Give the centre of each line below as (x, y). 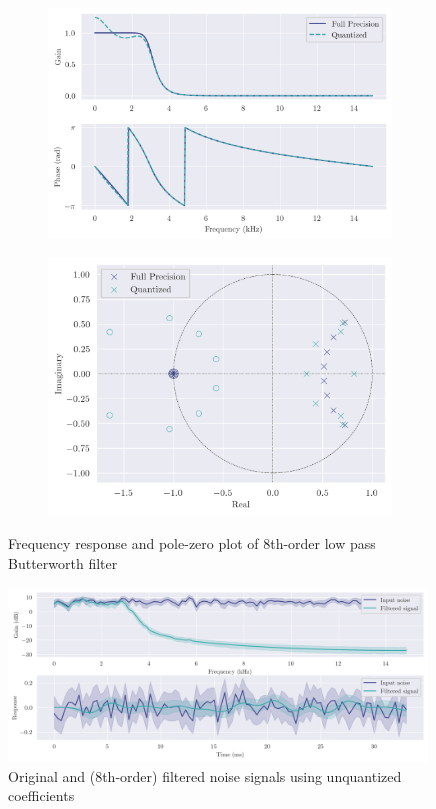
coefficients (41, 795)
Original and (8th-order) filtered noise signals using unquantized (205, 775)
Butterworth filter (63, 562)
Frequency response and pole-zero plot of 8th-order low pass (192, 543)
